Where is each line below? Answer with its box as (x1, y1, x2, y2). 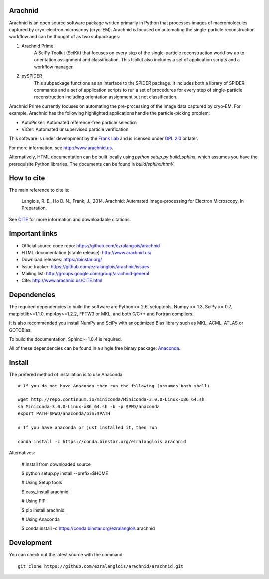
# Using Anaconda (21, 516, 60, 522)
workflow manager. (34, 64, 74, 70)
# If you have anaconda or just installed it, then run (18, 424, 157, 430)
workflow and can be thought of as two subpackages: (9, 34, 120, 40)
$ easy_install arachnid (21, 489, 69, 495)
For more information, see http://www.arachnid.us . (9, 145, 113, 151)
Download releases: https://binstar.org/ (21, 257, 102, 263)
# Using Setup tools (21, 479, 62, 486)
